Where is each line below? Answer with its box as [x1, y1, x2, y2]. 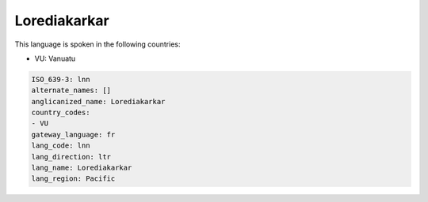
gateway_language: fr [31, 130, 116, 139]
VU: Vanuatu [34, 54, 76, 63]
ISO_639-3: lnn [31, 75, 90, 84]
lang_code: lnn [31, 141, 90, 150]
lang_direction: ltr [31, 152, 111, 161]
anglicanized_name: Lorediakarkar [31, 97, 166, 106]
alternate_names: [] [31, 86, 111, 95]
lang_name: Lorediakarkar [31, 163, 132, 173]
